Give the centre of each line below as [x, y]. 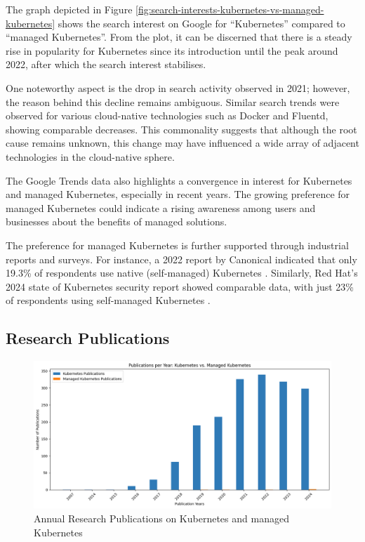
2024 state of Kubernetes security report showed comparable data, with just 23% [180, 286]
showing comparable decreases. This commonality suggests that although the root [181, 129]
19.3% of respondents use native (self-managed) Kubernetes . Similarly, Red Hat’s [182, 273]
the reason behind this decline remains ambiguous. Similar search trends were [173, 101]
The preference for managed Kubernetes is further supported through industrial [177, 245]
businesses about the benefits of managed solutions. [117, 222]
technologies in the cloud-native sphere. [90, 156]
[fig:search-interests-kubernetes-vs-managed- [230, 9]
